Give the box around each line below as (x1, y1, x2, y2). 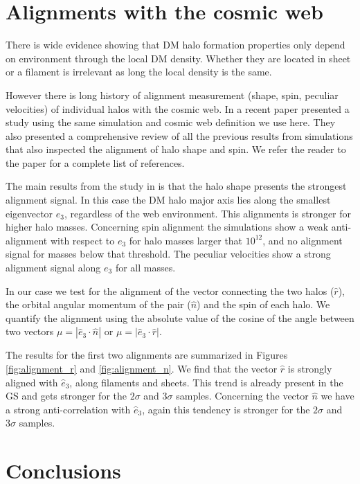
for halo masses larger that (129, 233, 243, 247)
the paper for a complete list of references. (6, 155, 185, 170)
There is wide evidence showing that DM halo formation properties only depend (6, 37, 345, 52)
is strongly (287, 361, 332, 375)
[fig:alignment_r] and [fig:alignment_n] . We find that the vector (6, 361, 278, 375)
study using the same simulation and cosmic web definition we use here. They (6, 115, 336, 129)
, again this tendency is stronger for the (142, 402, 310, 416)
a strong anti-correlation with (6, 402, 131, 416)
